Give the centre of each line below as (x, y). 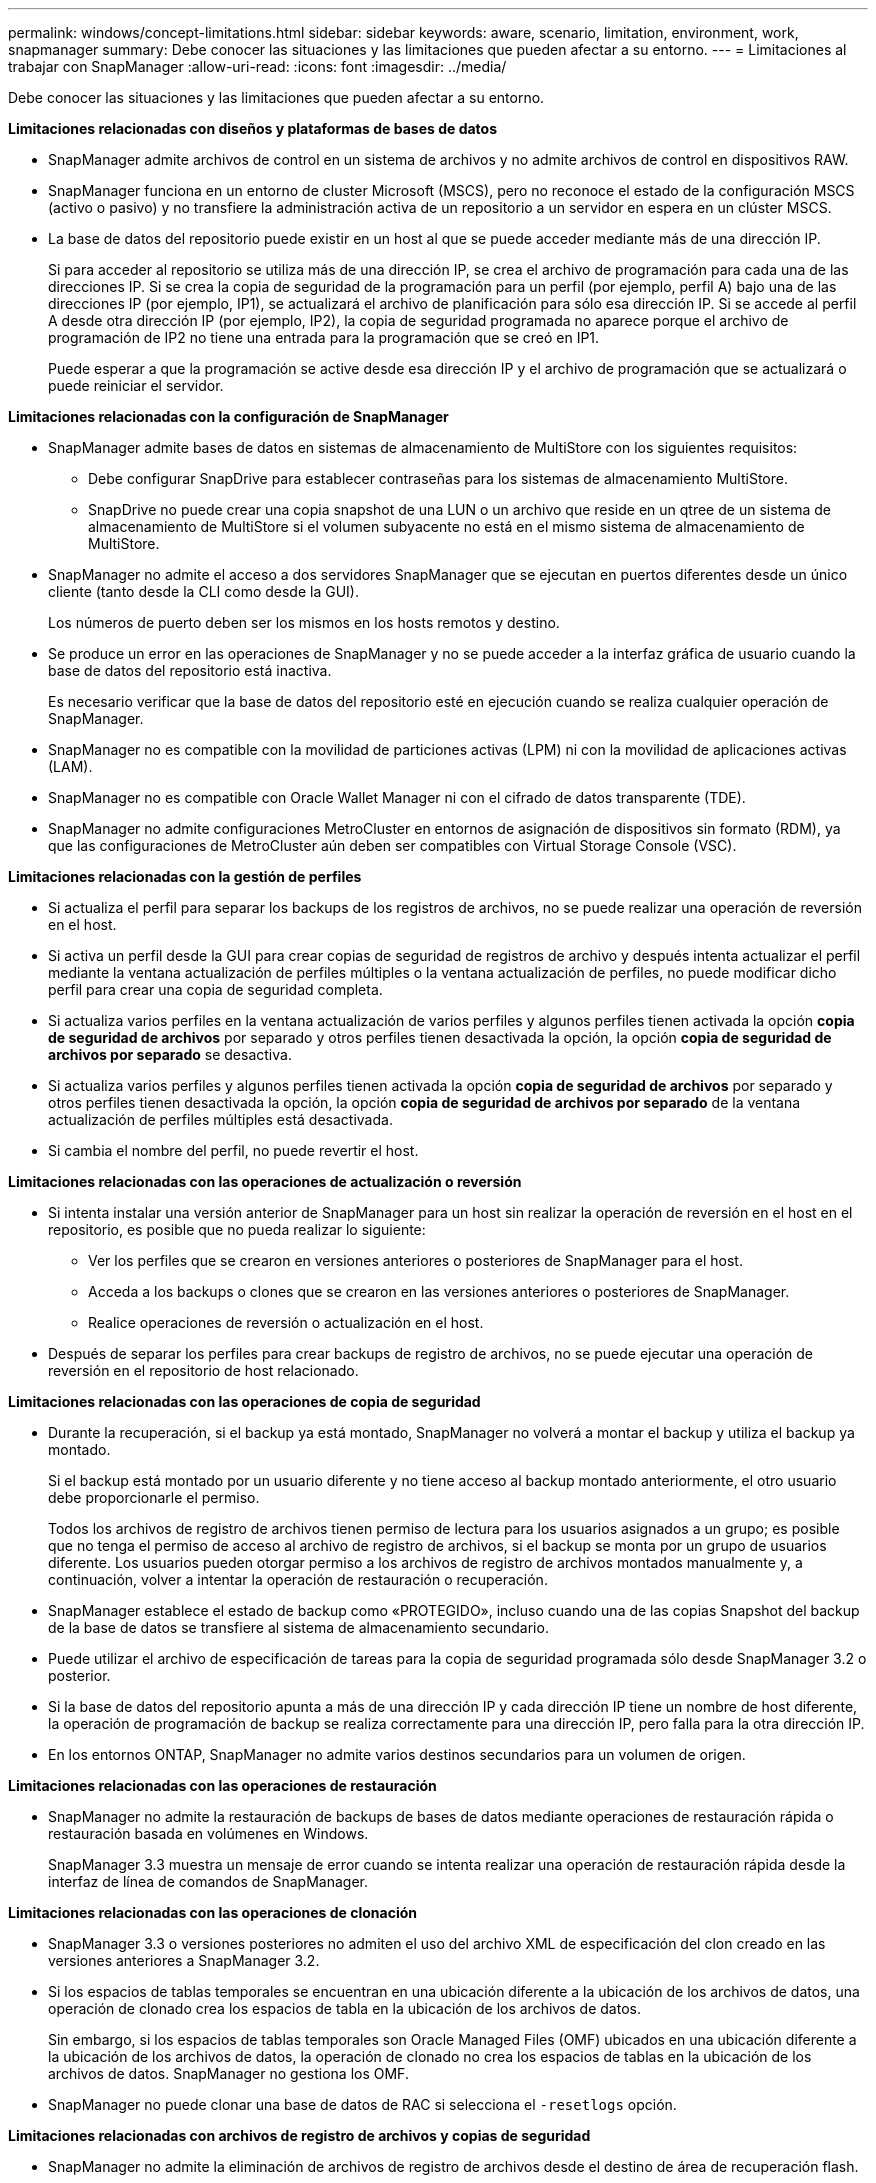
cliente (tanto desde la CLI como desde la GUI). (203, 591)
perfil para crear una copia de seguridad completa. (215, 989)
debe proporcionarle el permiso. (154, 1497)
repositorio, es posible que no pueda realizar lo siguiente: (237, 1229)
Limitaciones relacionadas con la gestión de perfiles (185, 876)
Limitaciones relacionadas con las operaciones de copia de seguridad (244, 1401)
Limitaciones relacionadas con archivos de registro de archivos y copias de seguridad (299, 2135)
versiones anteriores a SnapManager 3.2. (184, 1960)
